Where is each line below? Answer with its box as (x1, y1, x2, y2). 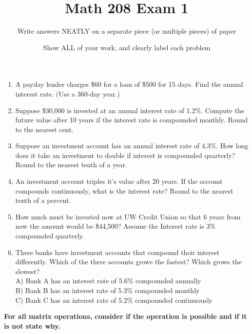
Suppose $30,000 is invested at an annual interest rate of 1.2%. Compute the (15, 105, 244, 115)
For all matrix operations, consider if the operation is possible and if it (4, 311, 247, 321)
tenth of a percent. (15, 195, 71, 205)
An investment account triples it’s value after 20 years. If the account (15, 176, 223, 186)
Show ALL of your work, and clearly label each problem (43, 42, 211, 52)
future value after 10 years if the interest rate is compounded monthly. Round (15, 115, 248, 125)
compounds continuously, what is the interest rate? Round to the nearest (15, 185, 233, 196)
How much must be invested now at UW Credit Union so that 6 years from (15, 211, 241, 221)
